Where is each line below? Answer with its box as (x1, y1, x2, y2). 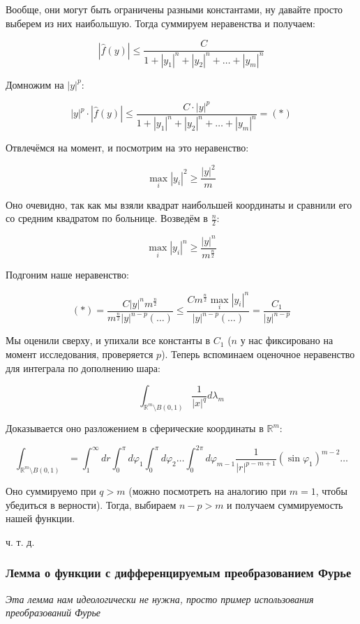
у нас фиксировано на (240, 333, 333, 348)
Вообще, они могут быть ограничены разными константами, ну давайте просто (6, 2, 343, 16)
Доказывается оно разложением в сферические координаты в (6, 421, 264, 435)
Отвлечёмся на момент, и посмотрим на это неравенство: (6, 140, 249, 155)
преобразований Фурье (6, 605, 100, 620)
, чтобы (315, 483, 347, 498)
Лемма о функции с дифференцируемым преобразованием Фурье (6, 564, 352, 581)
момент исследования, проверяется (6, 346, 153, 361)
